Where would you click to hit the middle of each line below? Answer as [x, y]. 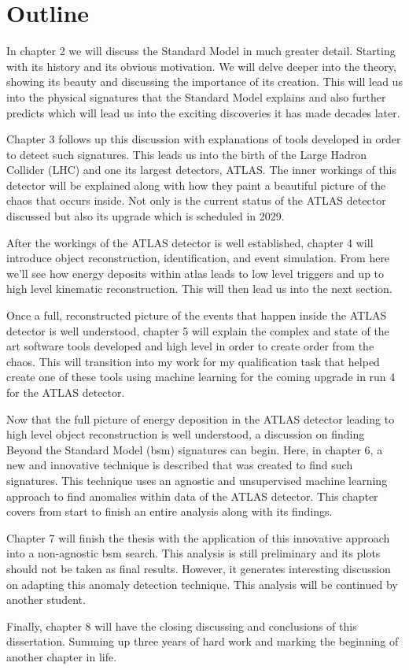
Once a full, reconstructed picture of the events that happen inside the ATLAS [197, 315]
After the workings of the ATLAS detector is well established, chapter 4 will [190, 242]
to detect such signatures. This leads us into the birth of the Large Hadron [187, 154]
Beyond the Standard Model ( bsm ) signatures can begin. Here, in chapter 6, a [195, 449]
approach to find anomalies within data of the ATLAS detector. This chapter [192, 496]
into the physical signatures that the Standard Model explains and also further [196, 96]
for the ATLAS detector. [66, 392]
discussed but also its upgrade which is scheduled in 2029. [146, 216]
